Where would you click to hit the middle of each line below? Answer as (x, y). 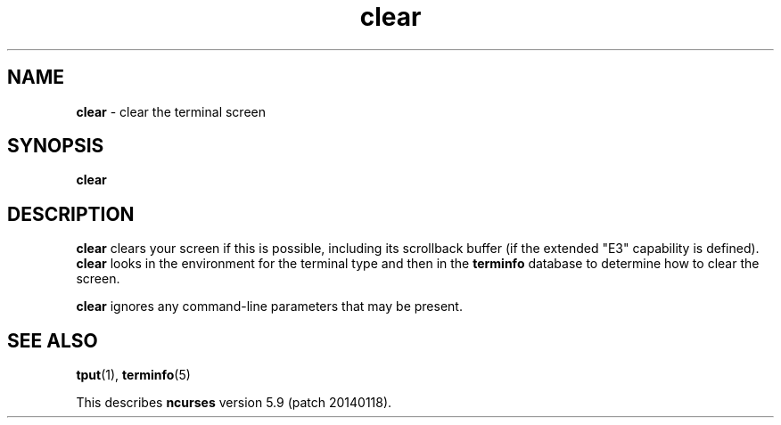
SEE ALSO (53, 340)
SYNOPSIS (56, 146)
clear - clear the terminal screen (171, 111)
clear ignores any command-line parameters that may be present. (269, 306)
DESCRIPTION (71, 214)
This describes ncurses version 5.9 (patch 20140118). (234, 403)
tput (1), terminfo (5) (133, 375)
